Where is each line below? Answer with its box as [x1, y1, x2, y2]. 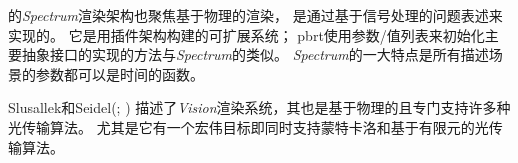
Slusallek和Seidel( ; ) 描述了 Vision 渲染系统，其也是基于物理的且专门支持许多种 [8, 97, 511, 118]
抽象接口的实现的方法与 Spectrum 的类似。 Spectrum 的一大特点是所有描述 [21, 44, 489, 65]
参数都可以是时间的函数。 [35, 63, 204, 84]
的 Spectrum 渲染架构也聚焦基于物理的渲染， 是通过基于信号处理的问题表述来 [8, 5, 503, 25]
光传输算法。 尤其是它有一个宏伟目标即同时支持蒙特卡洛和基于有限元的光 [8, 116, 489, 137]
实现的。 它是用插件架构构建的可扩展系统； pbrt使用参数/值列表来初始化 [8, 24, 485, 45]
